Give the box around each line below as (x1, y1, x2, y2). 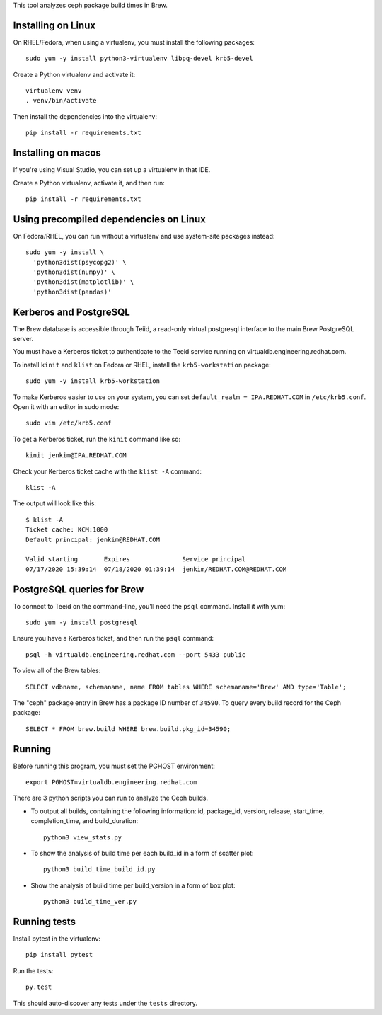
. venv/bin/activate (25, 96, 97, 105)
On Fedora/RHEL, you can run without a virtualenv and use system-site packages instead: (13, 231, 275, 240)
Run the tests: (13, 966, 54, 975)
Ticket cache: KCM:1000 (25, 526, 108, 534)
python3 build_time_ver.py (43, 898, 137, 906)
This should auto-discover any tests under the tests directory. (13, 999, 197, 1007)
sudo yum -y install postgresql (25, 619, 138, 626)
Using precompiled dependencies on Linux (13, 213, 207, 225)
